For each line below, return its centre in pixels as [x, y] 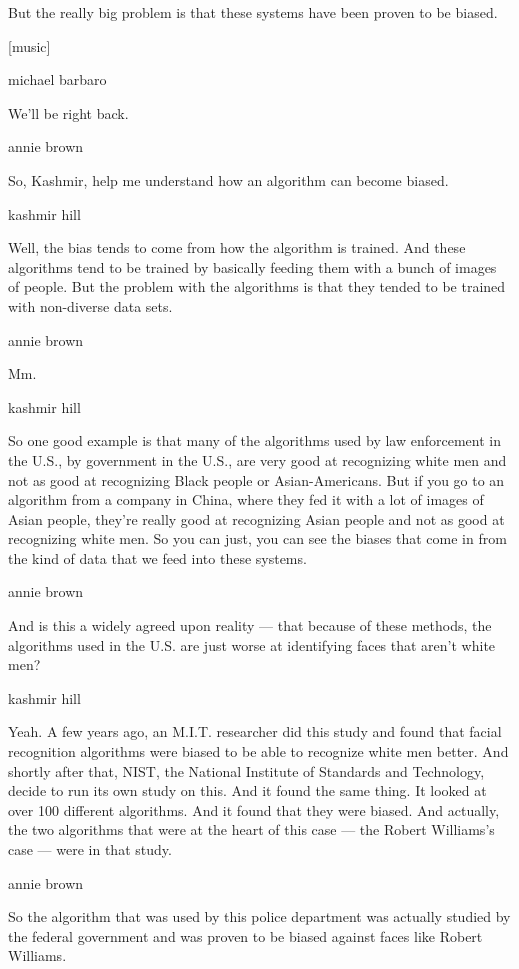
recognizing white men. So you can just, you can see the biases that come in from [257, 538]
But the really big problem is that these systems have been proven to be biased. [253, 12]
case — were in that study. [90, 849]
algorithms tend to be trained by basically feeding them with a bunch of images [252, 266]
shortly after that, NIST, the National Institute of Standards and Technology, [246, 770]
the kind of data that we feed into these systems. [157, 557]
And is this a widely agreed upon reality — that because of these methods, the [250, 625]
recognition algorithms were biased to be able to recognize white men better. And [258, 751]
